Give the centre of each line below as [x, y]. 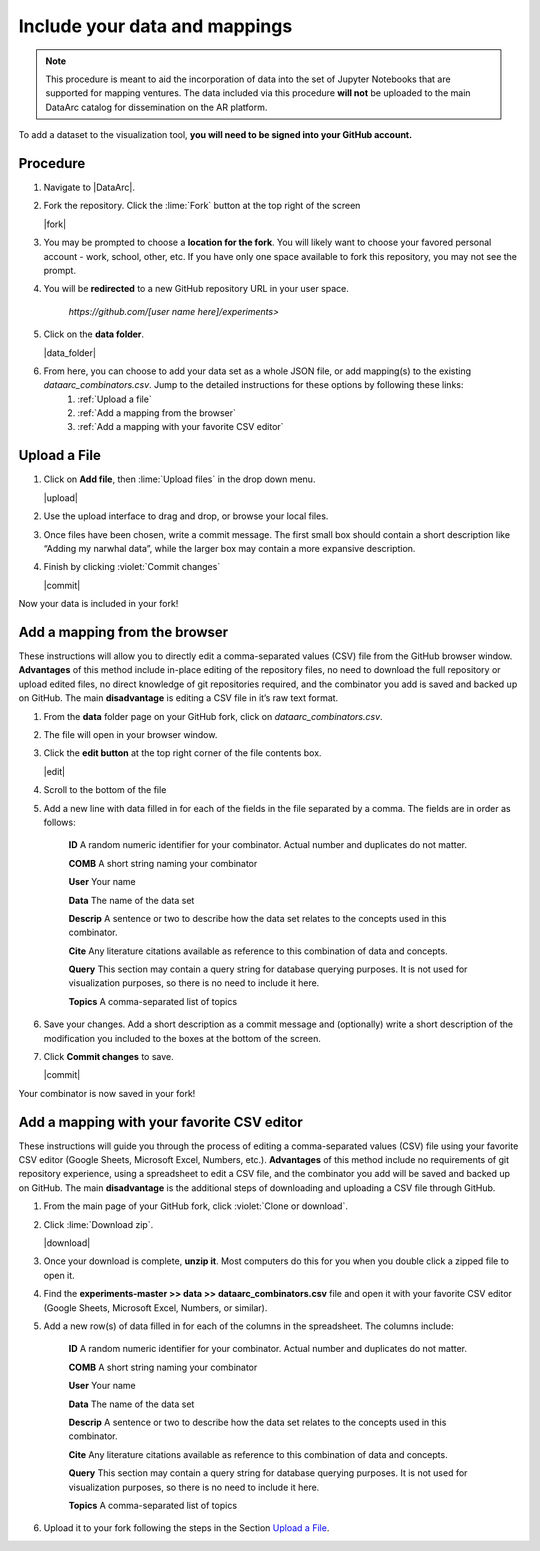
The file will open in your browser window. [130, 734]
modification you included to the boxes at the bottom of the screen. [182, 1038]
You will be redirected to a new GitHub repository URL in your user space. [196, 289]
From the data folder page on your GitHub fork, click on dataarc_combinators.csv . [213, 716]
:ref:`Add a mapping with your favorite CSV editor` [180, 427]
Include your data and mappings [155, 26]
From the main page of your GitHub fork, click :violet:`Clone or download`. [196, 1206]
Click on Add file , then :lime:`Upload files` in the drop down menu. [179, 479]
